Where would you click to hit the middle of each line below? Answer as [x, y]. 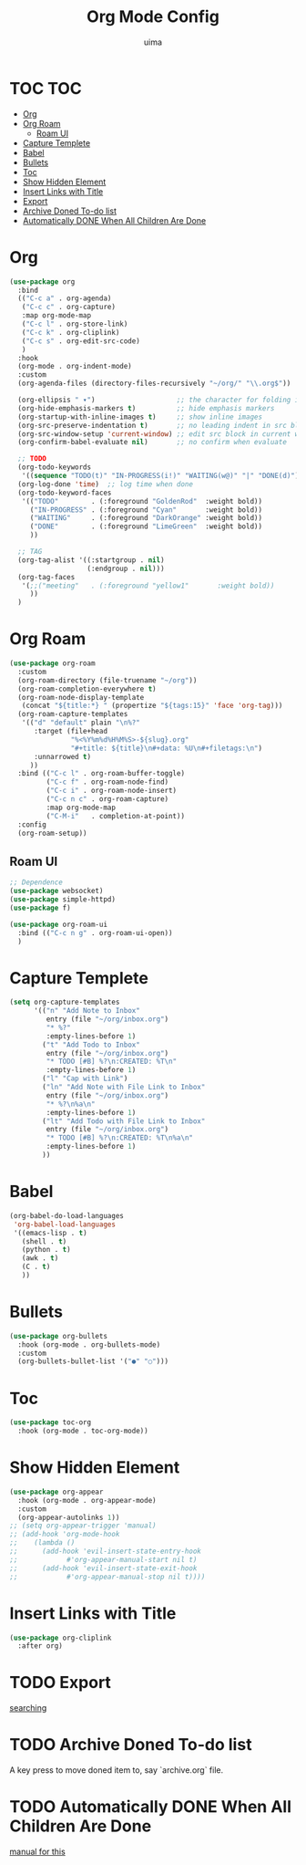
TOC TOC [46, 88]
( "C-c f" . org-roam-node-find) [107, 782]
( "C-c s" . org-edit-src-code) [81, 341]
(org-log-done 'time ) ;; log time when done [106, 484]
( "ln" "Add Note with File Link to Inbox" [124, 1088]
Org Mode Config [153, 17]
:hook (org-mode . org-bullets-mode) [89, 1344]
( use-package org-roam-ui [58, 924]
